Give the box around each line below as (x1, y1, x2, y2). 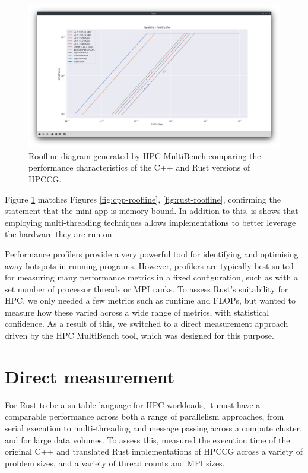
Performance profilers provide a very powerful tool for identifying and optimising (5, 247, 299, 260)
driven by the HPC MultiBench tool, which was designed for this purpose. (5, 329, 274, 342)
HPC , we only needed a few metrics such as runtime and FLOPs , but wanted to (5, 294, 296, 307)
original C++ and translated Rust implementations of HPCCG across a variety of (5, 445, 303, 458)
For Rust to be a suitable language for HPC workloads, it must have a (5, 398, 261, 411)
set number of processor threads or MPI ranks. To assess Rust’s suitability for (5, 282, 288, 295)
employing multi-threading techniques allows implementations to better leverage (5, 216, 296, 228)
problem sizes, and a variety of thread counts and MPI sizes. (5, 456, 225, 469)
